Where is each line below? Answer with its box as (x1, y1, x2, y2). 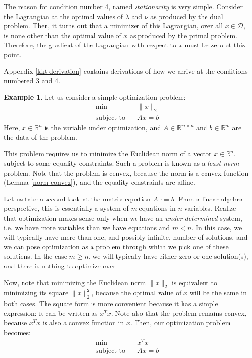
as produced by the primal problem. (130, 30, 237, 40)
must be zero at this (184, 40, 245, 50)
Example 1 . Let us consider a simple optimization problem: (4, 91, 186, 102)
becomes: (4, 327, 31, 337)
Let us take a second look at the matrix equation (4, 193, 151, 203)
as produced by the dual (150, 11, 223, 21)
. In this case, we (191, 222, 242, 232)
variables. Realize (184, 203, 236, 213)
